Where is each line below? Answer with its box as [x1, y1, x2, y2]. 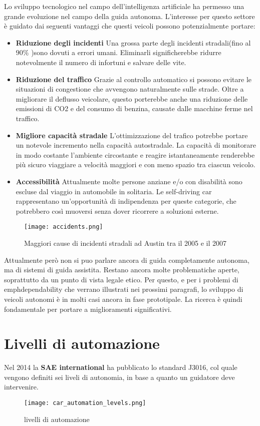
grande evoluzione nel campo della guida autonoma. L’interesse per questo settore [4, 11, 255, 21]
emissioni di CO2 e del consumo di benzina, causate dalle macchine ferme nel [16, 103, 253, 114]
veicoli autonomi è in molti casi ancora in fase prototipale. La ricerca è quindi [4, 293, 242, 304]
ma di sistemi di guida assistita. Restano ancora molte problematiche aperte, [4, 264, 239, 275]
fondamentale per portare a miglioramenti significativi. [4, 303, 172, 314]
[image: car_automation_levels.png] [24, 399, 146, 406]
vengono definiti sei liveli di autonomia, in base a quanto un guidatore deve [4, 371, 235, 382]
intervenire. [4, 381, 39, 392]
